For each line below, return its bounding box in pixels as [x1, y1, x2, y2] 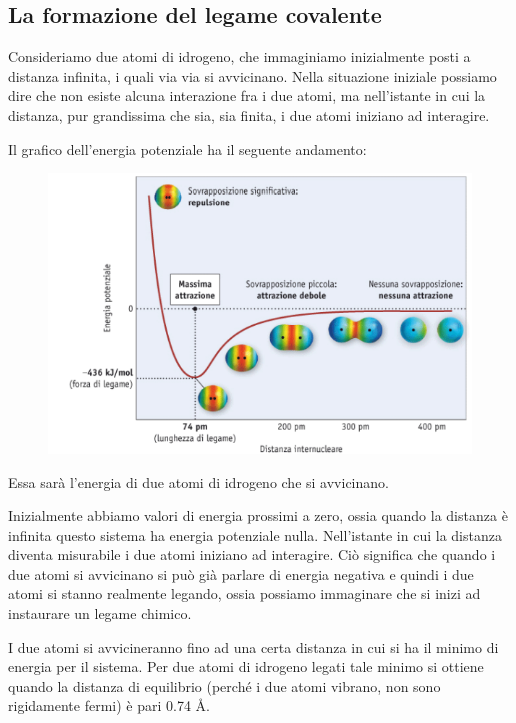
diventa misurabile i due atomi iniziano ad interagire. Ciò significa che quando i [8, 544, 496, 565]
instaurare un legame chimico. [8, 603, 192, 624]
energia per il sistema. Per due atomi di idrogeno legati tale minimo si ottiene [8, 656, 484, 677]
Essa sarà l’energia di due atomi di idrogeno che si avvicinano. [8, 471, 389, 492]
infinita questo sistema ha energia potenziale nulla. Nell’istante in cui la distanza [8, 524, 502, 545]
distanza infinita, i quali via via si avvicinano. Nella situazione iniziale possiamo [8, 65, 497, 86]
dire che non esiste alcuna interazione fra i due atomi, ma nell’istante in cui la [8, 85, 486, 106]
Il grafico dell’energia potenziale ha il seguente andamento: [8, 138, 367, 159]
